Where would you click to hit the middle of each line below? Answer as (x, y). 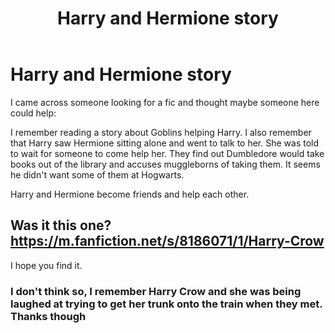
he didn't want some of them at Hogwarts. (97, 174)
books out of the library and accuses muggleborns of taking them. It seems (165, 164)
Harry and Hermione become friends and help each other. (130, 194)
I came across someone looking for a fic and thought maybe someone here (165, 102)
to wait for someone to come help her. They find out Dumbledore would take (167, 153)
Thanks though (48, 316)
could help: (33, 113)
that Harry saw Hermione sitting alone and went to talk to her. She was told (165, 143)
